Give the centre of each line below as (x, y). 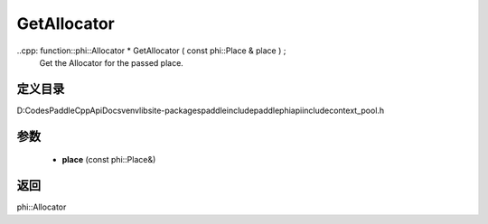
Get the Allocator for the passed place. (112, 62)
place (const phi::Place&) (109, 160)
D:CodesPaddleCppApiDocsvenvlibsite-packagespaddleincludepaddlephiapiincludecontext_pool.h (201, 110)
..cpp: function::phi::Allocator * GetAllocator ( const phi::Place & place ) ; (151, 51)
